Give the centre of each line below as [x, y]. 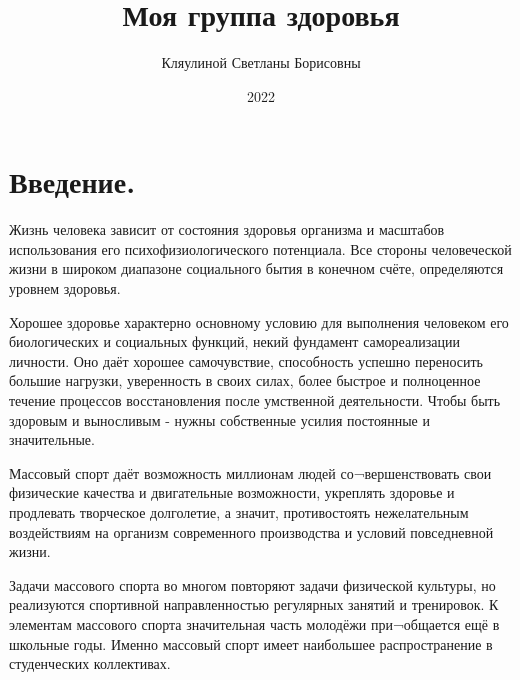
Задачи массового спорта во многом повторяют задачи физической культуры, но [252, 584]
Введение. [72, 181]
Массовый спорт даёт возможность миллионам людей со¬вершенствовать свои [250, 472]
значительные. [52, 439]
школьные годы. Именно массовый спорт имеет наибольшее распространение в [251, 643]
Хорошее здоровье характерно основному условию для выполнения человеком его [259, 321]
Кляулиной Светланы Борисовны [261, 62]
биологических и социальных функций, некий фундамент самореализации [235, 341]
